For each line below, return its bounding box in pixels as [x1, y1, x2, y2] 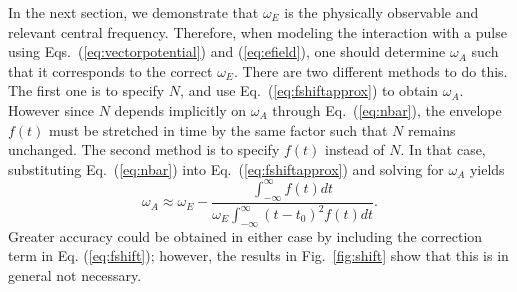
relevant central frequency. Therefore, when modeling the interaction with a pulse [8, 21, 507, 42]
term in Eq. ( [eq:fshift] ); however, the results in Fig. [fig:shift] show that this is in [8, 245, 509, 266]
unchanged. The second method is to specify [8, 139, 280, 160]
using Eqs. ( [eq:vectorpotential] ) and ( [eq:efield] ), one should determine [8, 41, 446, 62]
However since [8, 99, 95, 120]
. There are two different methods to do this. [233, 60, 508, 81]
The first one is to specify [8, 80, 165, 101]
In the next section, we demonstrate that [8, 2, 259, 22]
